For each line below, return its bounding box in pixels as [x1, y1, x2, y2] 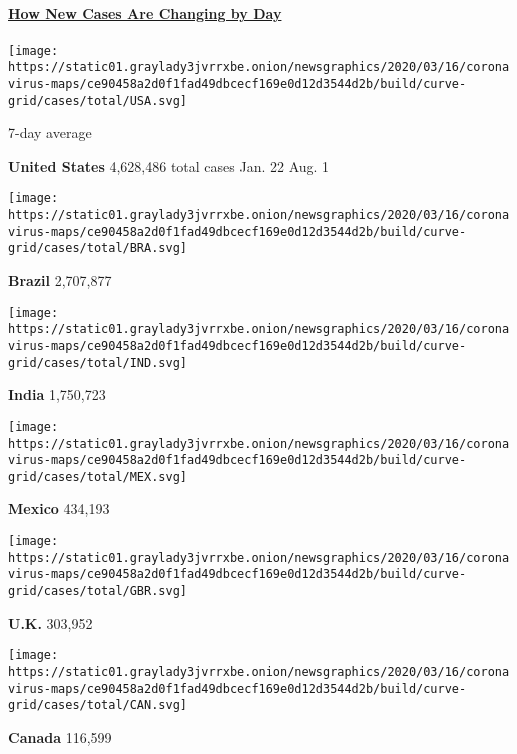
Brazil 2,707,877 [8, 270, 112, 291]
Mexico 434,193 [8, 498, 110, 519]
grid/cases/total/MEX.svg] [8, 469, 187, 484]
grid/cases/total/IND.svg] [8, 355, 187, 370]
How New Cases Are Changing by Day [8, 3, 282, 24]
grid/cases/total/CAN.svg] [8, 698, 187, 713]
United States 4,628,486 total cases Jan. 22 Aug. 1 [8, 155, 330, 176]
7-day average [8, 122, 92, 143]
